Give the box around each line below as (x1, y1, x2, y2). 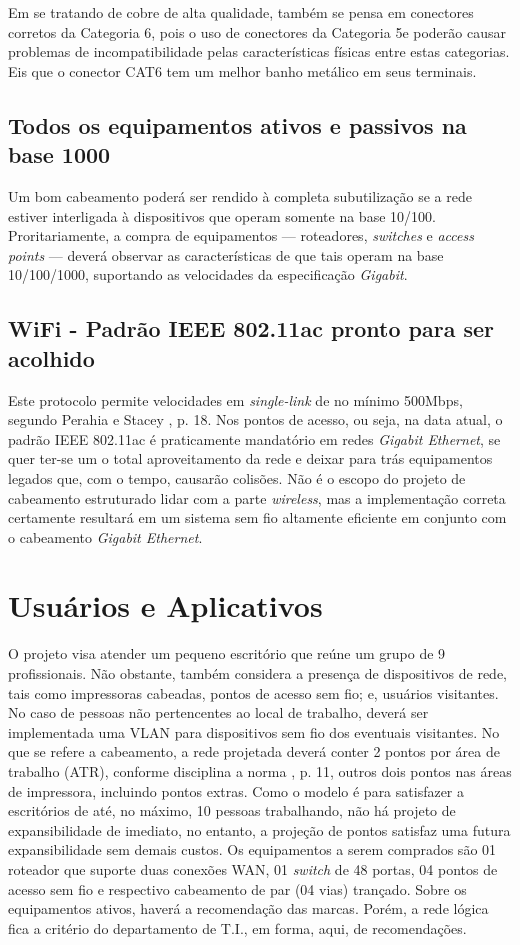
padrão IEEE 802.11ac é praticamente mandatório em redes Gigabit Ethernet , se (8, 428, 501, 449)
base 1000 (8, 139, 111, 170)
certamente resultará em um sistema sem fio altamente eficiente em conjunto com (8, 507, 507, 528)
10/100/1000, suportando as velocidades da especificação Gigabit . (8, 264, 408, 285)
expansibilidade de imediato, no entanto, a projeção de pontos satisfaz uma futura (8, 819, 511, 840)
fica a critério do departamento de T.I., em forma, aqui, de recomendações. (8, 917, 467, 938)
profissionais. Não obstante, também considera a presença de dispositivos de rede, (8, 663, 507, 683)
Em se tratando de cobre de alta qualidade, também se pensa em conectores (8, 2, 474, 22)
